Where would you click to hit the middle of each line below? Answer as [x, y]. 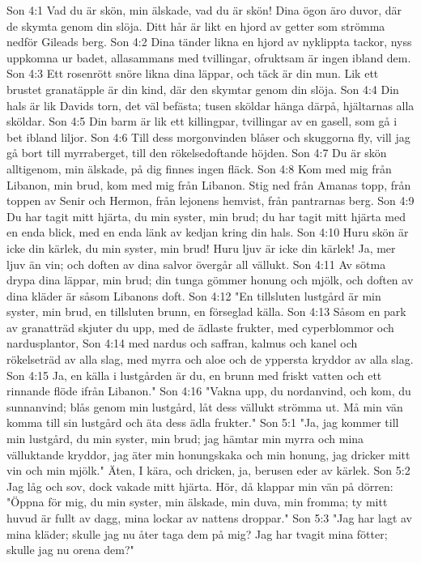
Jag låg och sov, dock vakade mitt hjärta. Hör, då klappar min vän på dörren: [200, 486]
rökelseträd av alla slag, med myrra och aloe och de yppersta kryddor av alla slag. [210, 359]
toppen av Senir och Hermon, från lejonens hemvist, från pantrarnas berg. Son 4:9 [210, 200]
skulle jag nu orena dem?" [70, 550]
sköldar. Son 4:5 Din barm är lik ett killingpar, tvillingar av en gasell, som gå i [202, 121]
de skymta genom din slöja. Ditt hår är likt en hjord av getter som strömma [196, 26]
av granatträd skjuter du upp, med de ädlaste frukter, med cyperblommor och [200, 327]
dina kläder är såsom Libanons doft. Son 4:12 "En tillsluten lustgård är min [194, 295]
